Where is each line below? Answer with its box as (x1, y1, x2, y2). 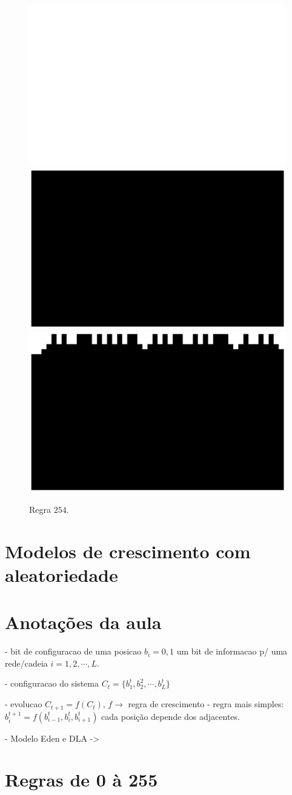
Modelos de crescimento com (5, 538, 251, 563)
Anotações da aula (5, 610, 162, 635)
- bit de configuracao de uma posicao (5, 645, 142, 658)
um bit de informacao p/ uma (176, 645, 288, 658)
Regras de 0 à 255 (5, 767, 158, 792)
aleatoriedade (5, 562, 118, 587)
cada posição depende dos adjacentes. (101, 710, 240, 722)
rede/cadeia (5, 656, 48, 669)
